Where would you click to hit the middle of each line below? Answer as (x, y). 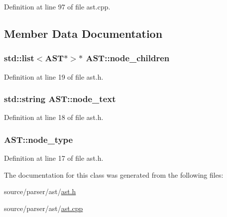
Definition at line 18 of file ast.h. (54, 117)
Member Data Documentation (83, 33)
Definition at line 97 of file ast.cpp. (57, 6)
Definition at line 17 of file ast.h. (54, 158)
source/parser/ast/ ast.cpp (44, 208)
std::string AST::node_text (60, 99)
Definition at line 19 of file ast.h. (54, 76)
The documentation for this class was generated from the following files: (114, 174)
